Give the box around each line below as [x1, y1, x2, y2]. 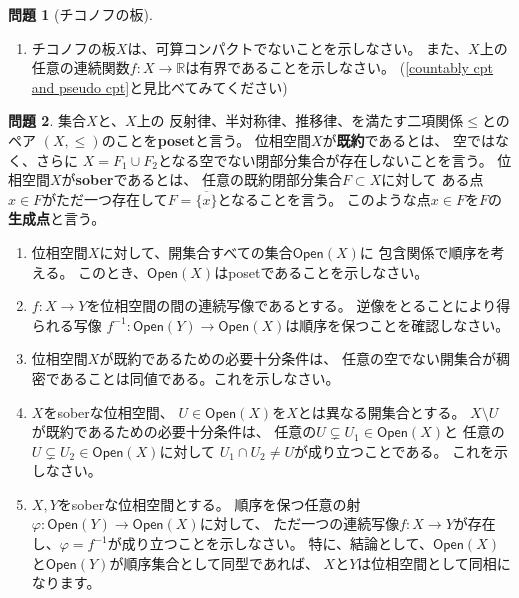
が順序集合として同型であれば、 [109, 552, 319, 573]
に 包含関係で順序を [359, 241, 491, 262]
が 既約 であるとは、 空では [322, 129, 496, 150]
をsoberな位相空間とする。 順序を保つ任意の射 [57, 493, 361, 514]
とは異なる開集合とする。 [297, 401, 466, 422]
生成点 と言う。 [8, 208, 106, 229]
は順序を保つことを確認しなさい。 [285, 314, 510, 335]
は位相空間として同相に [357, 552, 511, 573]
